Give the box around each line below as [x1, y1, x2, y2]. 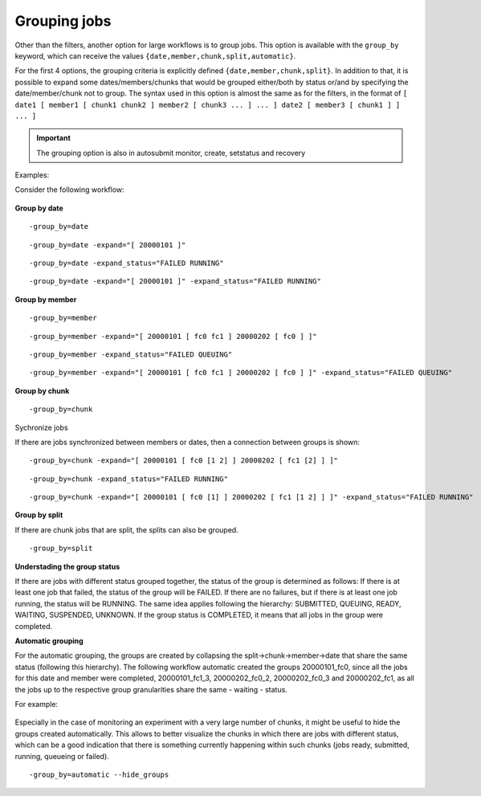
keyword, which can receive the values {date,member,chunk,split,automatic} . [14, 51, 296, 60]
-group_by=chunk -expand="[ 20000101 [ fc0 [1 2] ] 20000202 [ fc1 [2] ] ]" [29, 456, 339, 465]
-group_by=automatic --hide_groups [29, 769, 169, 779]
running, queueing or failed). [14, 751, 110, 761]
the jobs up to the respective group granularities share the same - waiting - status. [14, 684, 288, 694]
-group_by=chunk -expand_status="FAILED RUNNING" [29, 474, 229, 484]
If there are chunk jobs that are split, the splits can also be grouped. [14, 525, 238, 534]
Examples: [14, 170, 50, 180]
